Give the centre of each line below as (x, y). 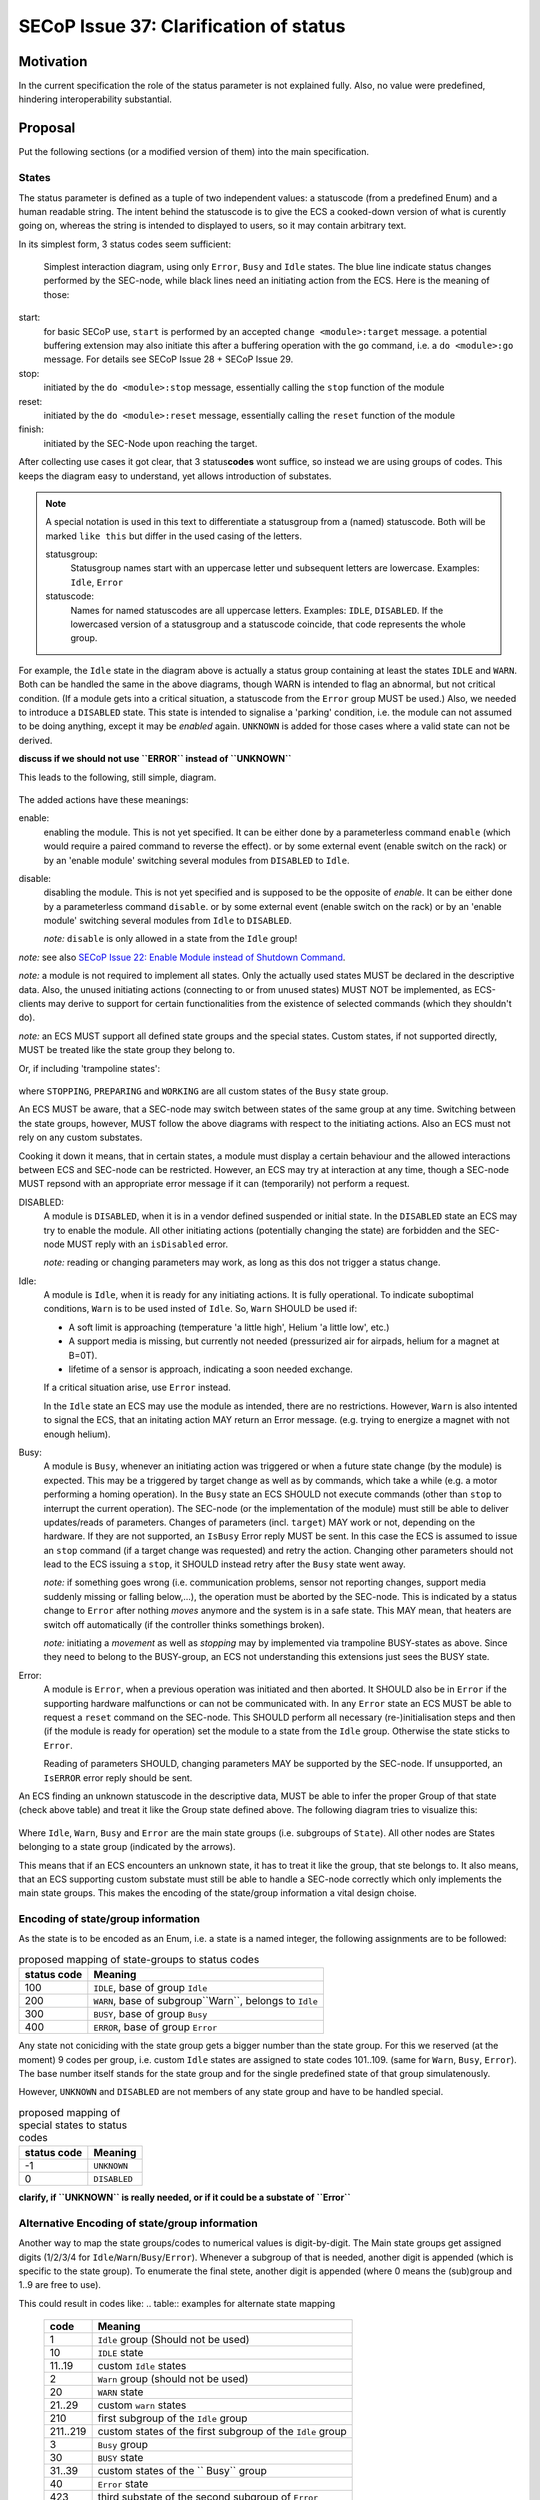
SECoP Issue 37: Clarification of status (182, 26)
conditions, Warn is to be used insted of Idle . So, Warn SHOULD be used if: (200, 1309)
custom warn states (142, 2405)
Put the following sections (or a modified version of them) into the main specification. (194, 152)
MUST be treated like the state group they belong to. (126, 1050)
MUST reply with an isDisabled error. (147, 1244)
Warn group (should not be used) (173, 2379)
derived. (35, 740)
